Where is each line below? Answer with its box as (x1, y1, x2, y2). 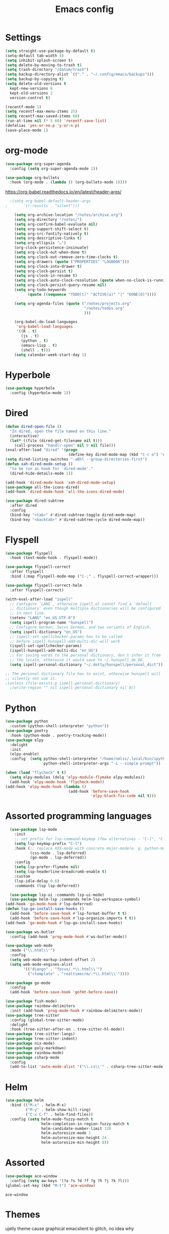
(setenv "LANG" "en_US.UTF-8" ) (10, 615, 75, 621)
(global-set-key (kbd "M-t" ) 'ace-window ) (5, 1183, 96, 1188)
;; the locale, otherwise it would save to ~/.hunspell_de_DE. (10, 658, 145, 663)
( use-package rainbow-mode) (5, 1050, 64, 1055)
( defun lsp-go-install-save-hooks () (5, 906, 84, 911)
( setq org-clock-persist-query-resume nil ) (14, 283, 107, 288)
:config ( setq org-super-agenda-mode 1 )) (10, 166, 98, 171)
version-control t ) (10, 95, 51, 100)
